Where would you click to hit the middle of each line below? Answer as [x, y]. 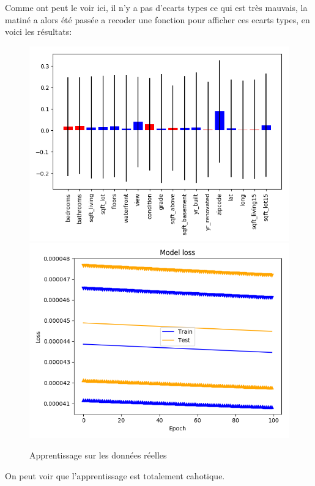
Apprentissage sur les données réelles [98, 455]
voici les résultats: [39, 31]
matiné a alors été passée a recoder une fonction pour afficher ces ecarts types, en [157, 19]
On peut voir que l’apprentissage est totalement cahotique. [115, 475]
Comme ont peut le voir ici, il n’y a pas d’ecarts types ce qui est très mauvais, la [156, 7]
